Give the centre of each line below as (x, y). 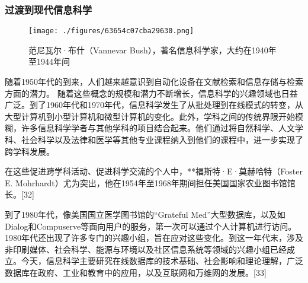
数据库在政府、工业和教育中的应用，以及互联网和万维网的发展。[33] (136, 272)
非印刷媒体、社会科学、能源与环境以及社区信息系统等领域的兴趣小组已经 (146, 249)
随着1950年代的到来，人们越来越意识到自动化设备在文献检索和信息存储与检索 (154, 82)
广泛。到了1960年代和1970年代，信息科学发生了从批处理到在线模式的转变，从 (154, 105)
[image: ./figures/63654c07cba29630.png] (111, 31)
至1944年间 (49, 61)
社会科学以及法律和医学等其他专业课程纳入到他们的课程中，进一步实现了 (162, 140)
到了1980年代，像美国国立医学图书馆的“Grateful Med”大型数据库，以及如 (145, 214)
